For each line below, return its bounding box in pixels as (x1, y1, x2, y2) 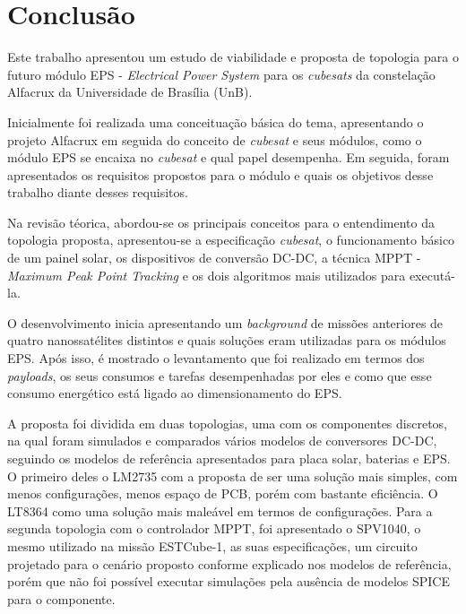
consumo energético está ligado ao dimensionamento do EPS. (7, 384, 342, 402)
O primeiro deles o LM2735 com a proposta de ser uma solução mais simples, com (7, 466, 458, 485)
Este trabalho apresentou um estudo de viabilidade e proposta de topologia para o (7, 48, 459, 66)
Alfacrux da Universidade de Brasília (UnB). (7, 82, 253, 101)
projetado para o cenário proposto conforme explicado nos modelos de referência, (7, 554, 452, 573)
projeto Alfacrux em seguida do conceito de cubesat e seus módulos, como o (7, 130, 422, 149)
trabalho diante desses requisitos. (7, 183, 188, 202)
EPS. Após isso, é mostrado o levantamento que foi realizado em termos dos (7, 349, 425, 368)
